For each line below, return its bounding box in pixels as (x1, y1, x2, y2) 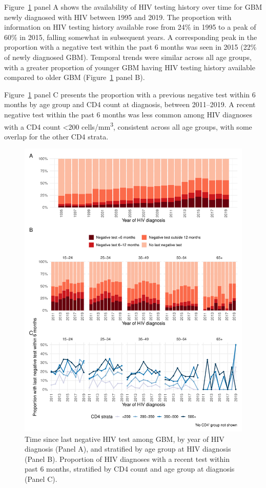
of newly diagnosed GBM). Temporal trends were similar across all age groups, (4, 51, 252, 62)
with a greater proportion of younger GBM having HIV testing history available (4, 62, 255, 72)
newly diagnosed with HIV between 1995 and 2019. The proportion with (4, 11, 232, 22)
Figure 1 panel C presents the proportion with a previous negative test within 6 (4, 89, 256, 99)
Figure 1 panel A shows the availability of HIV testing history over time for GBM (4, 2, 262, 12)
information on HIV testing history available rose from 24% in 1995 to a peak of (4, 22, 256, 32)
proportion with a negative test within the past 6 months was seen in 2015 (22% (4, 42, 257, 52)
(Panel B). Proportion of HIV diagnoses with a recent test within (25, 453, 230, 464)
